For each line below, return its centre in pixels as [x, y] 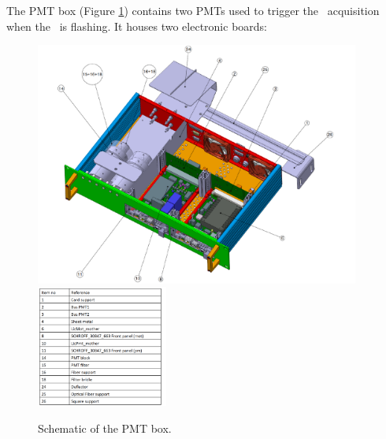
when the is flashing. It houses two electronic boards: [137, 26]
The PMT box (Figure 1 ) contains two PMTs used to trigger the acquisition [193, 10]
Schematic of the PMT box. [105, 428]
